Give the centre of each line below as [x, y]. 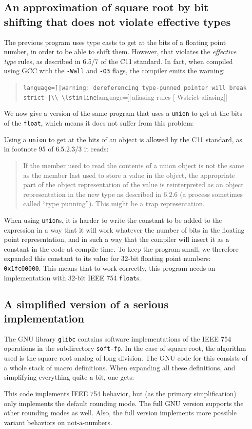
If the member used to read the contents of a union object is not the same [134, 165]
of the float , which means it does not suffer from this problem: [99, 123]
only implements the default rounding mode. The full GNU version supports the [124, 403]
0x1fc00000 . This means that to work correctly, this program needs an [110, 268]
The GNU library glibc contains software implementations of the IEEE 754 [118, 338]
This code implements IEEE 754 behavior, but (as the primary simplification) [120, 393]
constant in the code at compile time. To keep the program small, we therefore [121, 248]
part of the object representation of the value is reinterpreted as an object [133, 184]
